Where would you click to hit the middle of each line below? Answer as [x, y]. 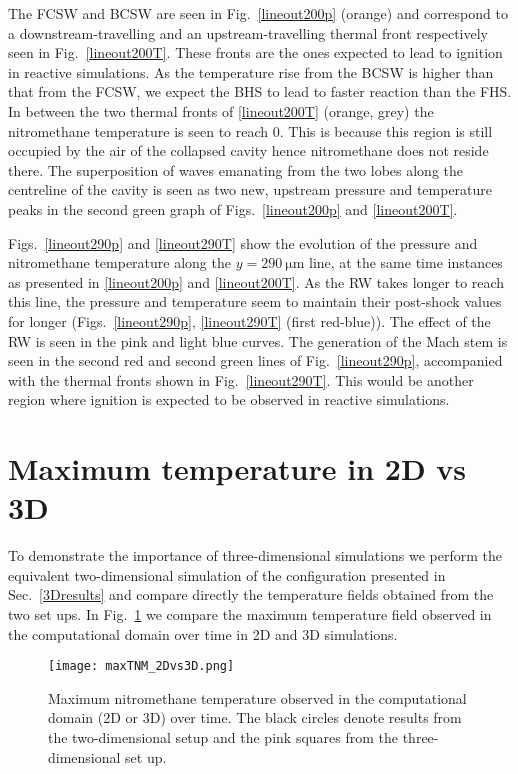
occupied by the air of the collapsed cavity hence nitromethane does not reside [248, 150]
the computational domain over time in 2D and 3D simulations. [203, 633]
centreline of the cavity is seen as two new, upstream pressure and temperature [250, 189]
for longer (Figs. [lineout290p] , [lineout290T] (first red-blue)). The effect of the [249, 320]
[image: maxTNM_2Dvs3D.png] [141, 666]
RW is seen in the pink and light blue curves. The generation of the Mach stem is [258, 340]
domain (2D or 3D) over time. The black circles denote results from [255, 717]
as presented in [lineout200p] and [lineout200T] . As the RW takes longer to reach [256, 281]
